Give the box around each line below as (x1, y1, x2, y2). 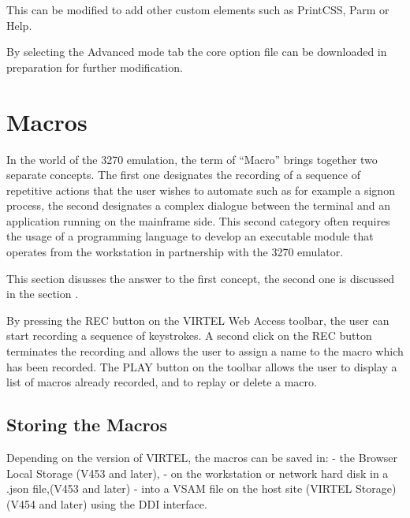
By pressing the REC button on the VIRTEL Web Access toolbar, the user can (6, 311, 389, 328)
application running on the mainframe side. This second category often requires (6, 212, 390, 229)
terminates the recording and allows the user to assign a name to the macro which (6, 343, 404, 360)
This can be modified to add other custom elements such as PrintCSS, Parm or (6, 2, 389, 17)
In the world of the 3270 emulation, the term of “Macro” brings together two (6, 151, 378, 167)
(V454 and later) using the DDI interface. (6, 495, 207, 512)
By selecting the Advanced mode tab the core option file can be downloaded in (6, 43, 387, 60)
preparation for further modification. (6, 58, 183, 75)
